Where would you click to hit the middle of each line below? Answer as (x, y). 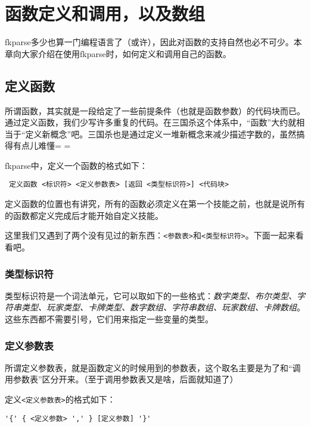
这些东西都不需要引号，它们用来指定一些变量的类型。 (109, 318)
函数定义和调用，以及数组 (105, 13)
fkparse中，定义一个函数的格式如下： (76, 165)
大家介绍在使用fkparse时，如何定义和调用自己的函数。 (126, 53)
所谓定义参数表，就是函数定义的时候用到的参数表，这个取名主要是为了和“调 (153, 367)
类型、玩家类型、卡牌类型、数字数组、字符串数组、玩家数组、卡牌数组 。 (163, 307)
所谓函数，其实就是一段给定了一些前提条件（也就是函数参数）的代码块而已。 (155, 110)
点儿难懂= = (46, 145)
